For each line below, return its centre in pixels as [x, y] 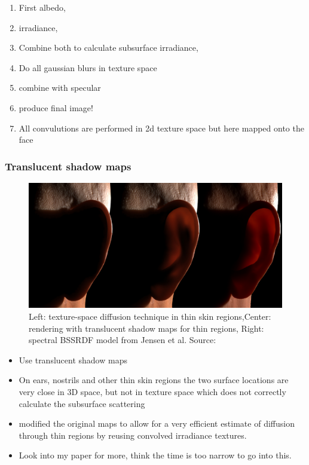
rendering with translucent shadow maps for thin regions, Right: [146, 328]
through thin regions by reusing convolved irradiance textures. [133, 435]
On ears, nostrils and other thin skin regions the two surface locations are [154, 380]
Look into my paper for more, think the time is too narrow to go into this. [155, 455]
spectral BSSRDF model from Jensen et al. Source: [123, 340]
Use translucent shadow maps [73, 360]
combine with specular [60, 88]
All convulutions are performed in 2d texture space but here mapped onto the [161, 128]
